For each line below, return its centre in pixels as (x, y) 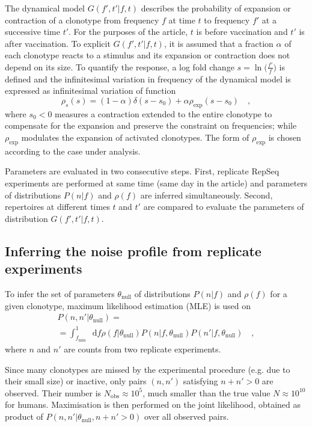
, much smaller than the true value (206, 392)
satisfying (200, 381)
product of (24, 416)
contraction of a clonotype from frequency (82, 20)
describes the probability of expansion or (216, 8)
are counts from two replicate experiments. (142, 349)
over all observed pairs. (186, 416)
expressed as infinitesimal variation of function (90, 91)
